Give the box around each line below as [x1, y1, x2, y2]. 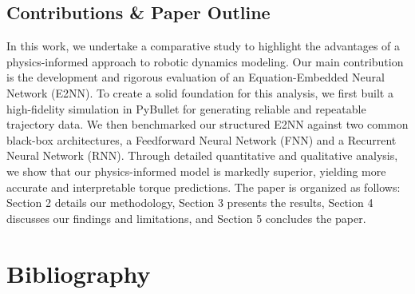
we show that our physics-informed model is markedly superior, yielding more [6, 162, 386, 179]
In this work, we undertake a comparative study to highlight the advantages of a [6, 38, 401, 54]
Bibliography [6, 256, 151, 289]
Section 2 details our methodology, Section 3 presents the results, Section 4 [6, 194, 373, 211]
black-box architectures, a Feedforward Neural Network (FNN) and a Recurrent [6, 131, 397, 148]
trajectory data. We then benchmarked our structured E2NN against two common [6, 116, 409, 133]
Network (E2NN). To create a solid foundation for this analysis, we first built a [6, 84, 393, 101]
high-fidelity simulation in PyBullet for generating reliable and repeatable [6, 100, 366, 117]
